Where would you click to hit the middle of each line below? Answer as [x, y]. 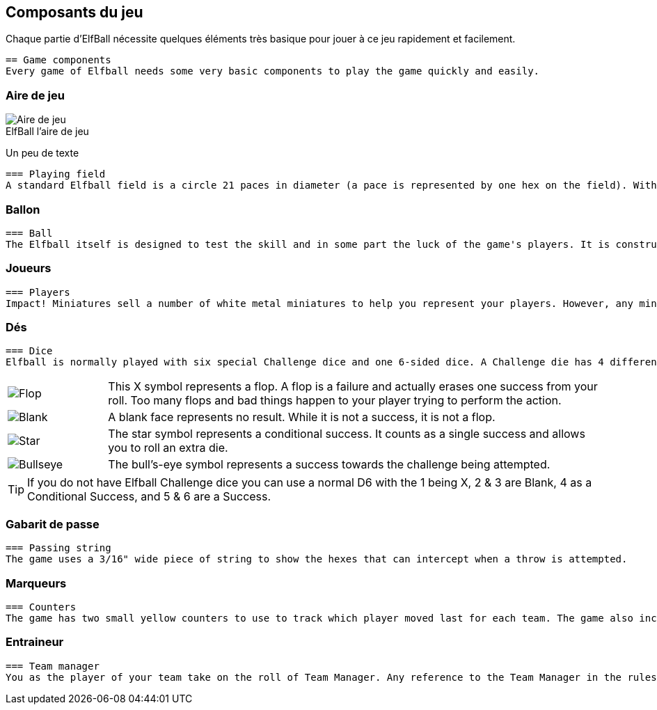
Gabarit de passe [53, 524]
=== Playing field [56, 174]
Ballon [23, 209]
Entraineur [35, 642]
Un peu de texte [42, 153]
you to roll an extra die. [168, 448]
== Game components [58, 60]
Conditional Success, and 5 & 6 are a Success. [149, 497]
